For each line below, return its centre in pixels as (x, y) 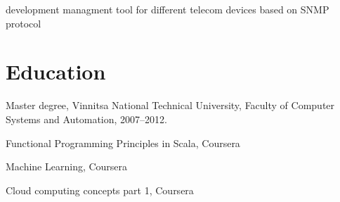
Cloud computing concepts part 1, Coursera (100, 190)
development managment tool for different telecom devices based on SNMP (168, 9)
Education (56, 71)
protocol (24, 23)
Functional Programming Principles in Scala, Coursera (123, 143)
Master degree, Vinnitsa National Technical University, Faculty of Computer (170, 105)
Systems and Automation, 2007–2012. (86, 119)
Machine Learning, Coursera (67, 166)
